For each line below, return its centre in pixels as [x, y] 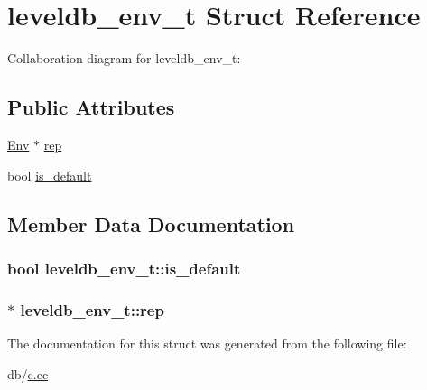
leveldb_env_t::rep [92, 309]
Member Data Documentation [151, 223]
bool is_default [50, 175]
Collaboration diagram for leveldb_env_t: [124, 58]
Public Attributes [91, 107]
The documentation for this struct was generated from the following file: [207, 343]
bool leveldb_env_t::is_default [124, 268]
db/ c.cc [28, 373]
